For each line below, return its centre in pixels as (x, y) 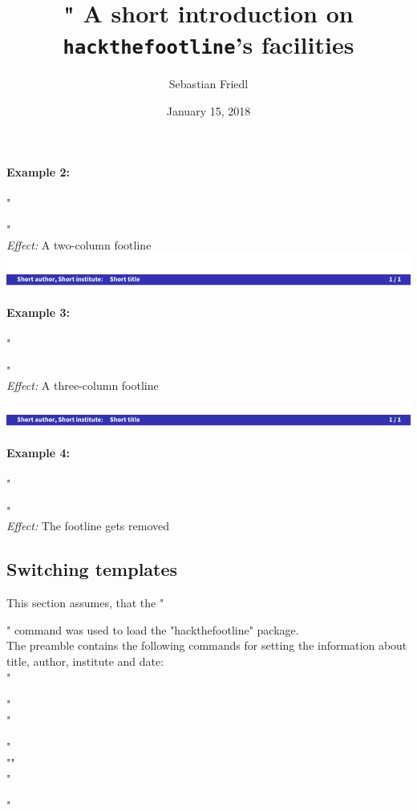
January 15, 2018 (208, 111)
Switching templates (92, 569)
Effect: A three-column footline (83, 385)
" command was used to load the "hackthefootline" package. (153, 629)
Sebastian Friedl (208, 84)
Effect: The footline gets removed (88, 526)
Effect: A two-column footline (79, 245)
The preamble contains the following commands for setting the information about (207, 645)
